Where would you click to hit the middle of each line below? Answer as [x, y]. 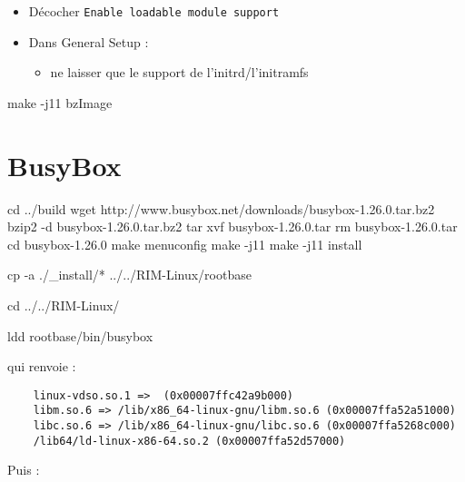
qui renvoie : [42, 366]
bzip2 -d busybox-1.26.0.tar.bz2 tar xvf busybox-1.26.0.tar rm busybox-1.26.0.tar [232, 226]
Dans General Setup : [89, 41]
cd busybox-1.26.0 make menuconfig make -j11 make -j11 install [185, 244]
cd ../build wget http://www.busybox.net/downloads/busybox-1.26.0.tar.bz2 [221, 208]
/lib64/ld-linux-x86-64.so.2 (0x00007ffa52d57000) [189, 441]
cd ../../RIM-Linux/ [64, 305]
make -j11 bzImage [60, 102]
